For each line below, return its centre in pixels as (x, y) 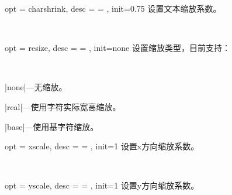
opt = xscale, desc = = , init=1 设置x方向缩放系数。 (102, 146)
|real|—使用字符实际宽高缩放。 (63, 106)
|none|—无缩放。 (36, 87)
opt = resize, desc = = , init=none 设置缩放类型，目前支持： (117, 48)
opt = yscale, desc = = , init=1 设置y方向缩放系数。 (102, 185)
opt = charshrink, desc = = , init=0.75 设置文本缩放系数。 (113, 8)
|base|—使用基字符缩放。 (52, 126)
